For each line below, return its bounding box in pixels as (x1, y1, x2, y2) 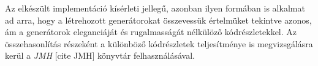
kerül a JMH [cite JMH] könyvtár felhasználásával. (5, 49, 195, 62)
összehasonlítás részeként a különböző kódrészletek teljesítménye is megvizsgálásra (5, 37, 313, 50)
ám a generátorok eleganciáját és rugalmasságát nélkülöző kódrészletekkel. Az (5, 25, 297, 38)
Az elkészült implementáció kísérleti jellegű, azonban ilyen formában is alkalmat (5, 2, 305, 14)
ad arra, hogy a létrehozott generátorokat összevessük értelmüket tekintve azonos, (5, 13, 312, 26)
